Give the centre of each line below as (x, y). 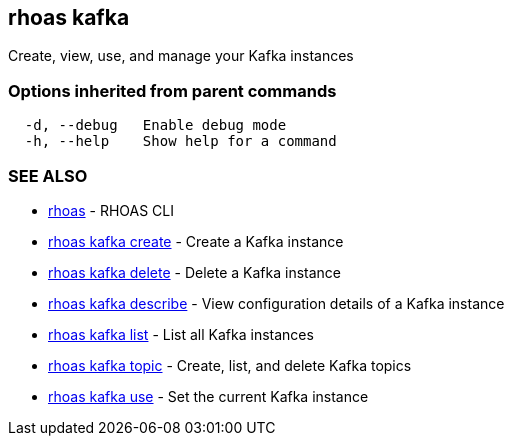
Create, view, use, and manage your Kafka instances (181, 56)
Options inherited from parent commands (172, 90)
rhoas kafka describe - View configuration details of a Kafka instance (276, 303)
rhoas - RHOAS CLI (111, 210)
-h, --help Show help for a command (180, 141)
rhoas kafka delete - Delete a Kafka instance (194, 272)
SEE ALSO (48, 175)
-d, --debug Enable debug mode (155, 125)
